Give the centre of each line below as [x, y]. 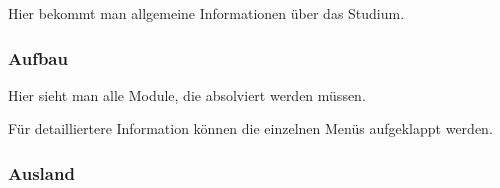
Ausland [41, 172]
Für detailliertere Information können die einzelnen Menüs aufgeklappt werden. [250, 128]
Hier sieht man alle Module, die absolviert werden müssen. [187, 94]
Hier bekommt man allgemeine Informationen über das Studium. [206, 13]
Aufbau [38, 57]
